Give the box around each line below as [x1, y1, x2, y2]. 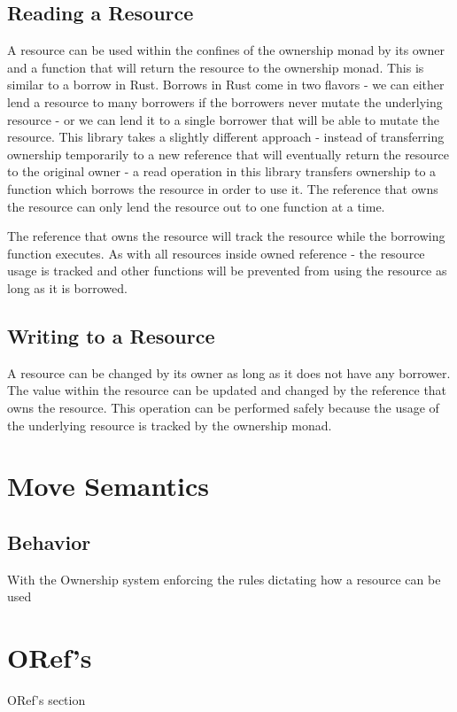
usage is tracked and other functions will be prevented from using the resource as [7, 261, 447, 280]
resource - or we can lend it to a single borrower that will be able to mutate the [7, 110, 439, 128]
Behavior [7, 528, 91, 555]
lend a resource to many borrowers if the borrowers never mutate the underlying [7, 92, 443, 111]
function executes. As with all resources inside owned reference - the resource [7, 244, 425, 262]
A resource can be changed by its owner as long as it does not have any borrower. [7, 363, 451, 382]
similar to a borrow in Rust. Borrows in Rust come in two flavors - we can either [7, 75, 445, 94]
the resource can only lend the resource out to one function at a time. [7, 197, 385, 215]
